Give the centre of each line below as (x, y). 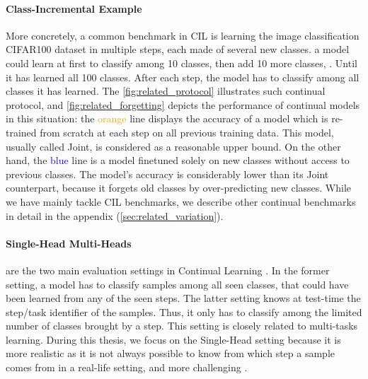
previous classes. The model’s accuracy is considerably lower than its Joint (167, 174)
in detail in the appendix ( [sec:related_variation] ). (115, 215)
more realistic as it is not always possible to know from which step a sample (170, 353)
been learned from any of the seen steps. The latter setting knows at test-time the (183, 298)
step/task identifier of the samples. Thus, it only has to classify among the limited (184, 311)
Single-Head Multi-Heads (69, 243)
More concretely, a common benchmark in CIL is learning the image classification (183, 35)
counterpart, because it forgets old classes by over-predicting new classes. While (179, 188)
